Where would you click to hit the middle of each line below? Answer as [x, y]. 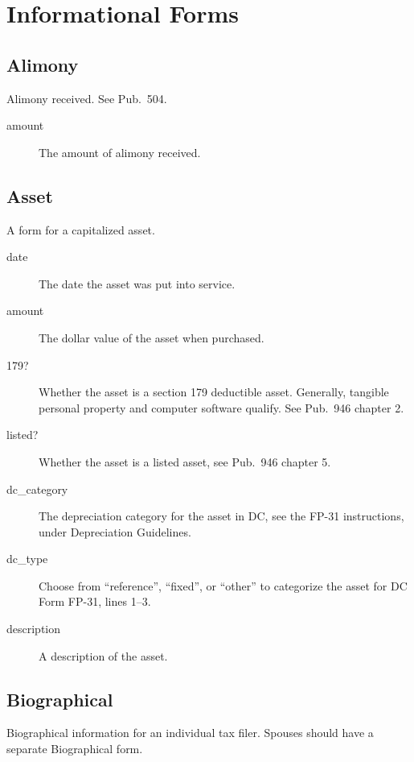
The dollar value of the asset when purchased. [152, 337]
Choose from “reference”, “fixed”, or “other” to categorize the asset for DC [223, 585]
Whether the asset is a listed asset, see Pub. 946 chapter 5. [185, 461]
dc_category [37, 489]
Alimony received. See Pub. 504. [87, 98]
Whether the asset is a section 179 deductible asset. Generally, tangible [214, 392]
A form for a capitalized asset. [81, 229]
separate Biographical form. [75, 749]
